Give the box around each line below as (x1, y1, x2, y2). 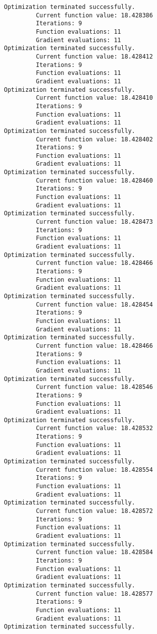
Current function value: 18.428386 (36, 11, 153, 19)
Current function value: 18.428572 (36, 507, 153, 515)
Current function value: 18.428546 (36, 383, 153, 391)
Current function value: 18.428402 (36, 135, 153, 143)
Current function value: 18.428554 (36, 466, 153, 473)
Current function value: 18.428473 (36, 218, 153, 226)
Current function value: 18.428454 (36, 301, 153, 308)
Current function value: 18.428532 (36, 425, 153, 432)
